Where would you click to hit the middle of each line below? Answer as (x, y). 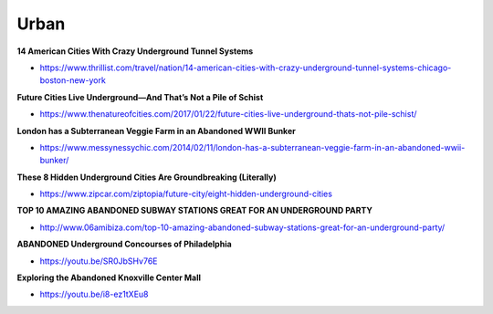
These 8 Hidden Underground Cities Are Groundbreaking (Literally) (147, 177)
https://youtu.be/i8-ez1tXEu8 (94, 294)
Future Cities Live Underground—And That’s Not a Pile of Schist (140, 97)
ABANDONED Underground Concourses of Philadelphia (124, 244)
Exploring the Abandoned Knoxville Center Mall (109, 277)
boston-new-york (73, 80)
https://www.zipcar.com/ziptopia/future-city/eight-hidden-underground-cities (186, 194)
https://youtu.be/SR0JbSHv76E (99, 261)
